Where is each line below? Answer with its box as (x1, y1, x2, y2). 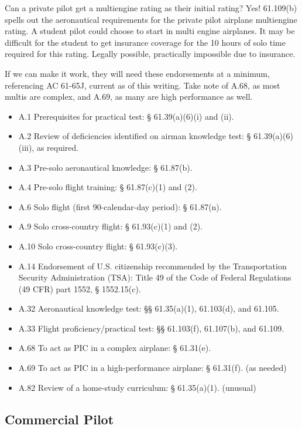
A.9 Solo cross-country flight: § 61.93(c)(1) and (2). (18, 220, 203, 232)
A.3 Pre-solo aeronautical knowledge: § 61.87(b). (18, 161, 193, 173)
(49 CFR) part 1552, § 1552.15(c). (18, 282, 141, 295)
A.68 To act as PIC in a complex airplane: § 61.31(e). (18, 342, 211, 354)
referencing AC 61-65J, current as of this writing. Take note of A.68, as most (5, 79, 280, 91)
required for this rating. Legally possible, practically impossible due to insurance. (5, 48, 296, 60)
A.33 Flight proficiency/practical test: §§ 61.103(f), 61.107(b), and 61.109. (18, 322, 284, 334)
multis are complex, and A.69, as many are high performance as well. (5, 90, 253, 103)
